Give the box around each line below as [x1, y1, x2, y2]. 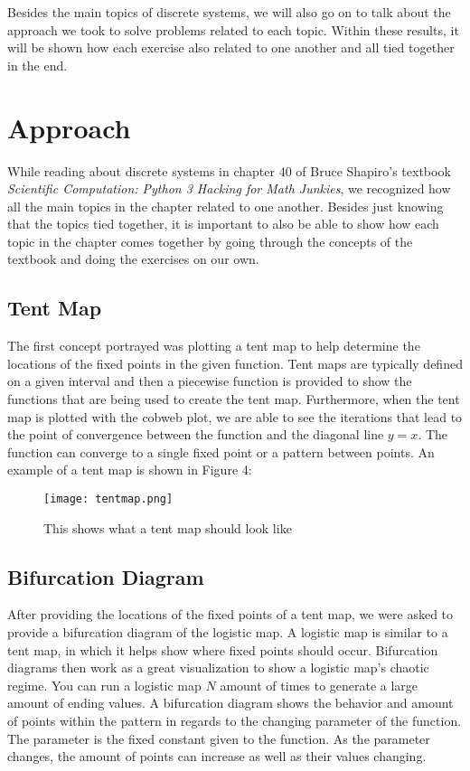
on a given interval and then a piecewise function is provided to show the [7, 371, 412, 390]
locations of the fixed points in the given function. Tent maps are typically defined [7, 353, 463, 372]
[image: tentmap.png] [43, 493, 174, 506]
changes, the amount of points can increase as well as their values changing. [7, 747, 427, 766]
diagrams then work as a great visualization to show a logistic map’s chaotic [7, 658, 429, 677]
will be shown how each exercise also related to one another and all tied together [7, 38, 455, 57]
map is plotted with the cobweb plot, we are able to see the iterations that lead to [7, 407, 463, 426]
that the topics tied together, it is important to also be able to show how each [7, 214, 439, 233]
